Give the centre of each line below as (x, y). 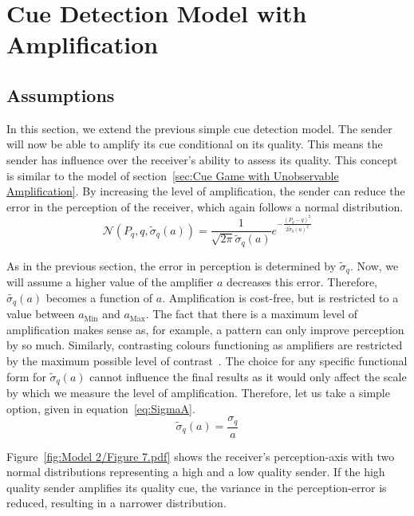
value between (41, 314)
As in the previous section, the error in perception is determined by (172, 265)
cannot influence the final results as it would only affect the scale (248, 376)
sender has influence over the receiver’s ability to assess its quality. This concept (202, 159)
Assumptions (61, 95)
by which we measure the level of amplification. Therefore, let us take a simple (198, 392)
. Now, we (374, 265)
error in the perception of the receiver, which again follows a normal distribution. (205, 206)
